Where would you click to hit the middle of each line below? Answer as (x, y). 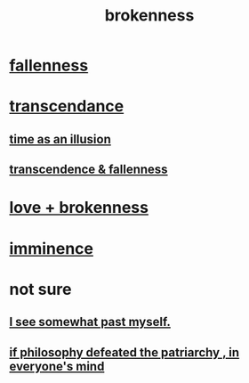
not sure (40, 289)
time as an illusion (60, 139)
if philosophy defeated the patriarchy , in (124, 352)
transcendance (67, 106)
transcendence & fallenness (88, 170)
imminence (51, 248)
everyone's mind (57, 366)
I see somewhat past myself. (90, 322)
